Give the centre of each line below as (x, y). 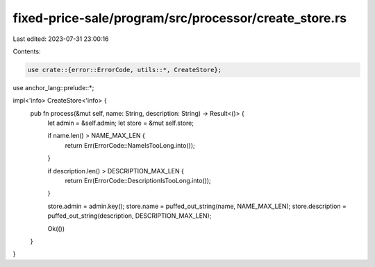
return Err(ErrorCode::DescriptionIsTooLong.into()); (138, 181)
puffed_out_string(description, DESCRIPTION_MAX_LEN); (130, 216)
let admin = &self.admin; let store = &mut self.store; (121, 123)
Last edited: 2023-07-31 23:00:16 (61, 39)
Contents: (27, 51)
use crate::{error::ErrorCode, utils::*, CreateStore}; (125, 70)
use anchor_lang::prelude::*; (53, 87)
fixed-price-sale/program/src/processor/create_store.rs (180, 18)
